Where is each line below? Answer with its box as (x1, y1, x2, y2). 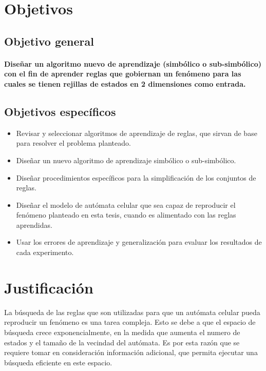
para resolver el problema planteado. (16, 138, 131, 148)
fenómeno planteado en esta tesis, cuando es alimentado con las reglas (16, 209, 236, 220)
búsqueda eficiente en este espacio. (4, 357, 112, 367)
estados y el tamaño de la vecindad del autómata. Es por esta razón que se (4, 337, 240, 347)
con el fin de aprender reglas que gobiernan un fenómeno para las (4, 68, 241, 79)
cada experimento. (16, 247, 74, 258)
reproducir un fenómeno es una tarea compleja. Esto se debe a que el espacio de (4, 317, 256, 327)
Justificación (4, 277, 93, 298)
